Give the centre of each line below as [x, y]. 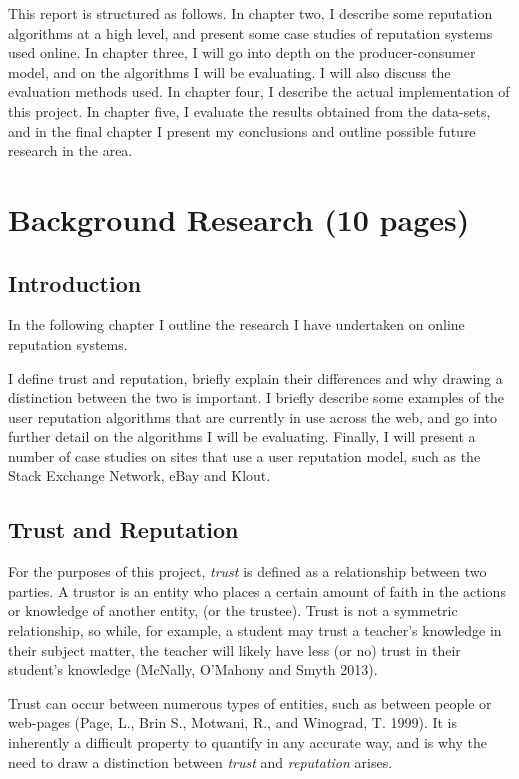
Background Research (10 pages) [239, 218]
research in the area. [70, 150]
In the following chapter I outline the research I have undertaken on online [236, 324]
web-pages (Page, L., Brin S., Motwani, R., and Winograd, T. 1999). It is [233, 722]
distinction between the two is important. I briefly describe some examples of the [256, 397]
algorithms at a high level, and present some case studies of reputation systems [250, 32]
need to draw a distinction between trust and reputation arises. [200, 761]
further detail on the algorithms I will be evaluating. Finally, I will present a [242, 436]
